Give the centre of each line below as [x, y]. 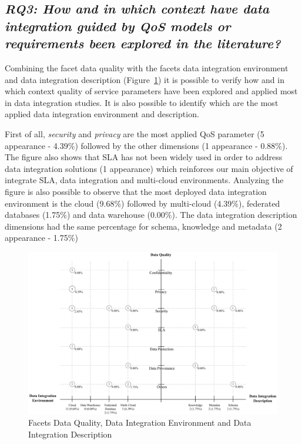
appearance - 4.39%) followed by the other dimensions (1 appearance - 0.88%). [146, 145]
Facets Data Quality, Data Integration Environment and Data [140, 423]
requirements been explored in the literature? [143, 43]
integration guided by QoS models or [118, 26]
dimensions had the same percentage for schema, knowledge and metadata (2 [143, 226]
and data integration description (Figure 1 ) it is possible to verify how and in [145, 79]
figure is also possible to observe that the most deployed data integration [136, 191]
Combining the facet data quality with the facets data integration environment [147, 67]
